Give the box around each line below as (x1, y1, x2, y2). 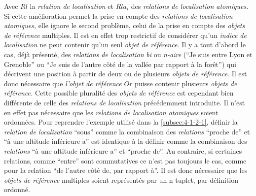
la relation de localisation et (30, 1, 114, 11)
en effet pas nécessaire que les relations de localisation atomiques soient (4, 107, 219, 117)
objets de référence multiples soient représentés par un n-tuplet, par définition (4, 174, 238, 185)
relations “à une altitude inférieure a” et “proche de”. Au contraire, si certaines (4, 145, 242, 156)
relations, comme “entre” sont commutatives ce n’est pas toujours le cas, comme (4, 155, 247, 165)
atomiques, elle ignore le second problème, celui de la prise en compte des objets (4, 20, 245, 31)
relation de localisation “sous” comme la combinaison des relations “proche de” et (4, 126, 250, 136)
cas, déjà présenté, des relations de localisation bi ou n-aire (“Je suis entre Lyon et (4, 49, 253, 59)
